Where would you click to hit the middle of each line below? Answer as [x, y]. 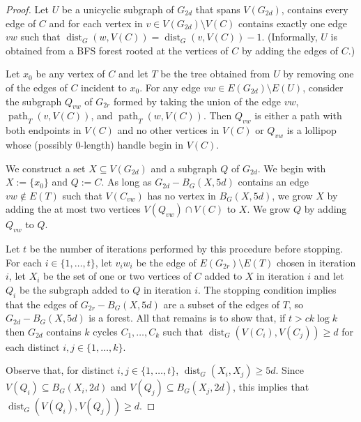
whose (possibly [39, 144]
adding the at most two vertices [73, 209]
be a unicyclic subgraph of [118, 9]
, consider [323, 87]
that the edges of [42, 304]
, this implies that [271, 387]
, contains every [315, 9]
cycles [105, 331]
